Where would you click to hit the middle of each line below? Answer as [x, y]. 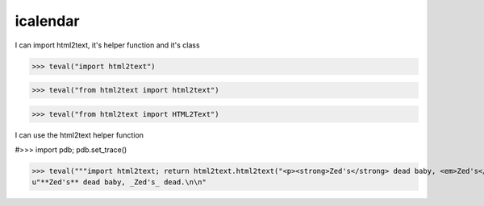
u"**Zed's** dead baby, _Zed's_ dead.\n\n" [119, 182]
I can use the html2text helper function [79, 135]
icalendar [47, 21]
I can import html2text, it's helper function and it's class [108, 45]
